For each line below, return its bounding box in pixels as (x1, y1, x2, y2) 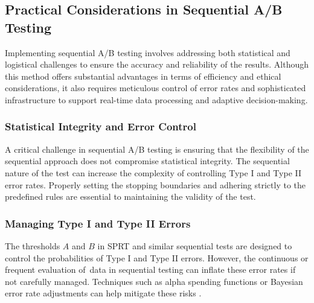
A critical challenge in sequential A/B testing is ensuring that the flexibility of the (5, 142, 309, 155)
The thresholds (5, 239, 60, 252)
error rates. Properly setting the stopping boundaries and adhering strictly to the (5, 178, 306, 191)
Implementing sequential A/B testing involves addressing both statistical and (5, 46, 290, 59)
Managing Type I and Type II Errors (5, 215, 191, 231)
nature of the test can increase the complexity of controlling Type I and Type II (5, 166, 302, 179)
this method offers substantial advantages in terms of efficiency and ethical (5, 69, 281, 82)
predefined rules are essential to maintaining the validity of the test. (5, 190, 256, 203)
